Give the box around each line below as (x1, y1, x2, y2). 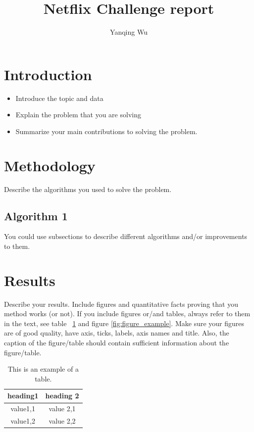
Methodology (4, 155, 96, 175)
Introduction (4, 64, 92, 84)
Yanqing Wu (110, 27, 148, 37)
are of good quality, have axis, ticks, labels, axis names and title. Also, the (4, 328, 229, 338)
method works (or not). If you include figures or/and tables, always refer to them (4, 308, 251, 319)
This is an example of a (7, 364, 79, 374)
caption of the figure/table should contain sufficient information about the (4, 337, 229, 348)
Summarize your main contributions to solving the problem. (15, 126, 198, 136)
